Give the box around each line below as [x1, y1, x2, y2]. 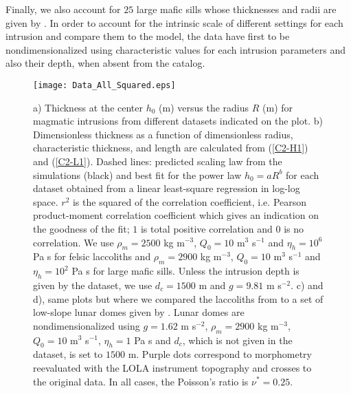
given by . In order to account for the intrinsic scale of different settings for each [5, 15, 343, 30]
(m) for [262, 100, 293, 114]
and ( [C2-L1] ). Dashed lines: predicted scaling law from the [33, 154, 282, 168]
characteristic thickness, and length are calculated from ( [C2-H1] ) [33, 140, 308, 155]
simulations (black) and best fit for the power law [33, 167, 242, 182]
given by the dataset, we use [33, 277, 152, 292]
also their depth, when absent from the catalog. [5, 56, 205, 70]
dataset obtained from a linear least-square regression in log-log [33, 181, 300, 195]
